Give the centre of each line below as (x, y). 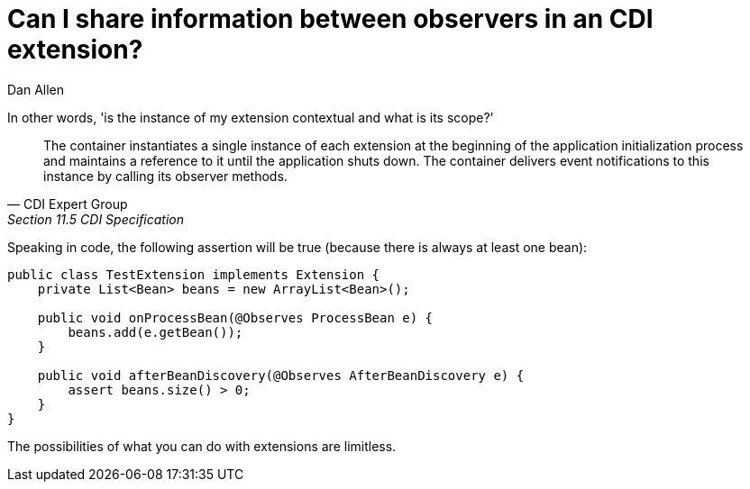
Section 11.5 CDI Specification (96, 219)
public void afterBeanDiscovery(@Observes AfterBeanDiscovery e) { (281, 375)
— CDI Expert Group (68, 204)
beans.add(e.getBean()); (155, 332)
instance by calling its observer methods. (165, 176)
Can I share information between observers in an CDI (330, 19)
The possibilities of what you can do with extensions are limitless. (202, 446)
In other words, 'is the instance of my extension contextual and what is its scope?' (251, 117)
